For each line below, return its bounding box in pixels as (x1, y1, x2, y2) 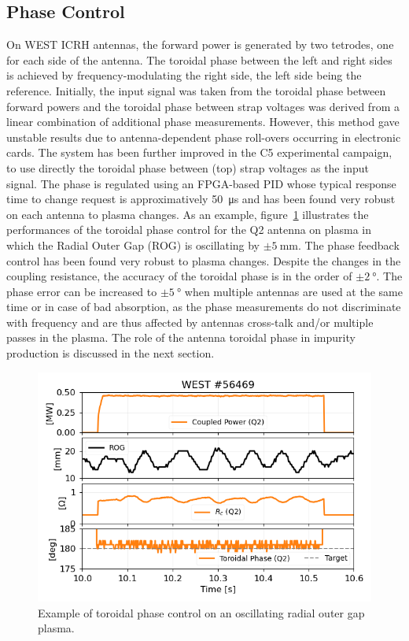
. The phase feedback (298, 236, 400, 253)
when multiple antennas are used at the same (184, 283, 403, 299)
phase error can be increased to (6, 283, 157, 299)
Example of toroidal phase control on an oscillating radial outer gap (38, 604, 365, 621)
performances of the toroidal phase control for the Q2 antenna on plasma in (6, 221, 372, 238)
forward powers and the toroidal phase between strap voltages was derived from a (6, 98, 400, 114)
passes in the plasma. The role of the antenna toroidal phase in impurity (6, 329, 356, 346)
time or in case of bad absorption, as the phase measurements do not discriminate (6, 298, 401, 315)
